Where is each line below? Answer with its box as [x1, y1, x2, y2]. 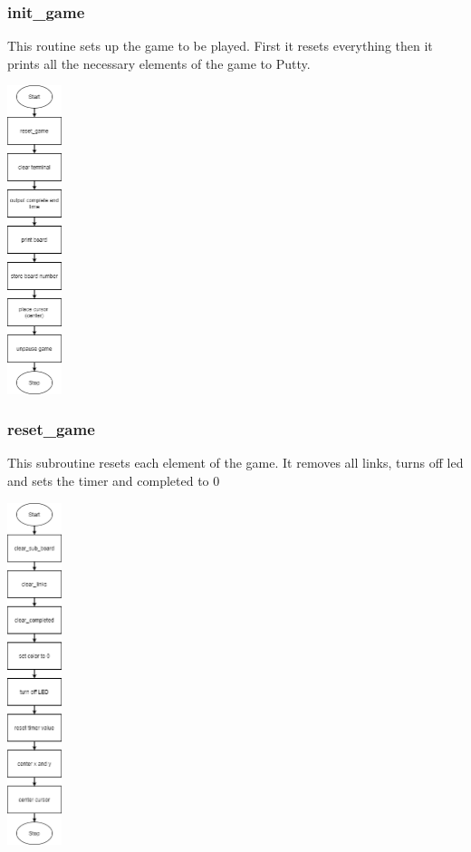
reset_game [7, 418, 95, 441]
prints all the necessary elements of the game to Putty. [7, 53, 311, 73]
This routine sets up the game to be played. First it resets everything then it [7, 36, 433, 55]
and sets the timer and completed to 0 [7, 470, 220, 489]
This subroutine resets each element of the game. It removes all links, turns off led [7, 453, 464, 472]
